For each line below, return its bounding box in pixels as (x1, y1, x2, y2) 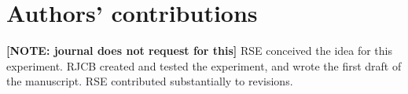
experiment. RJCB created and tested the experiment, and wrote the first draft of (6, 57, 402, 74)
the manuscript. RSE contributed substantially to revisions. (6, 73, 293, 89)
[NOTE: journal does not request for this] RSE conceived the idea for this (6, 42, 393, 59)
